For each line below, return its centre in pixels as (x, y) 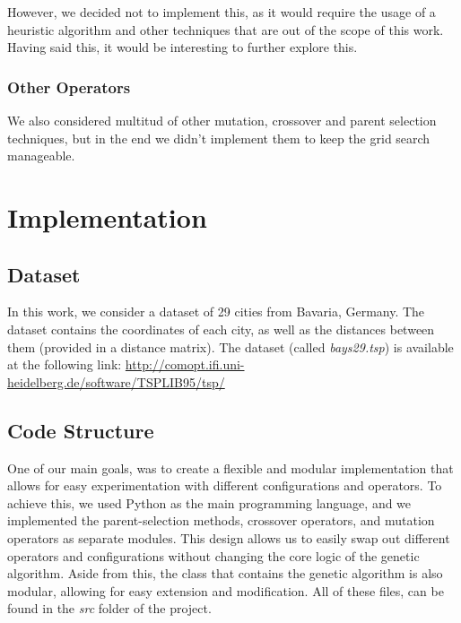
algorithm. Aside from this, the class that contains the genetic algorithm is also (225, 573)
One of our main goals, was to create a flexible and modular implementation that (230, 467)
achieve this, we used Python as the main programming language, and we (209, 502)
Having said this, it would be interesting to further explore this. (183, 47)
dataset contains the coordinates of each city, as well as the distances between (221, 329)
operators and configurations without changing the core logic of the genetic (213, 555)
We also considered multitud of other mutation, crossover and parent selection (222, 120)
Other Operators (69, 87)
